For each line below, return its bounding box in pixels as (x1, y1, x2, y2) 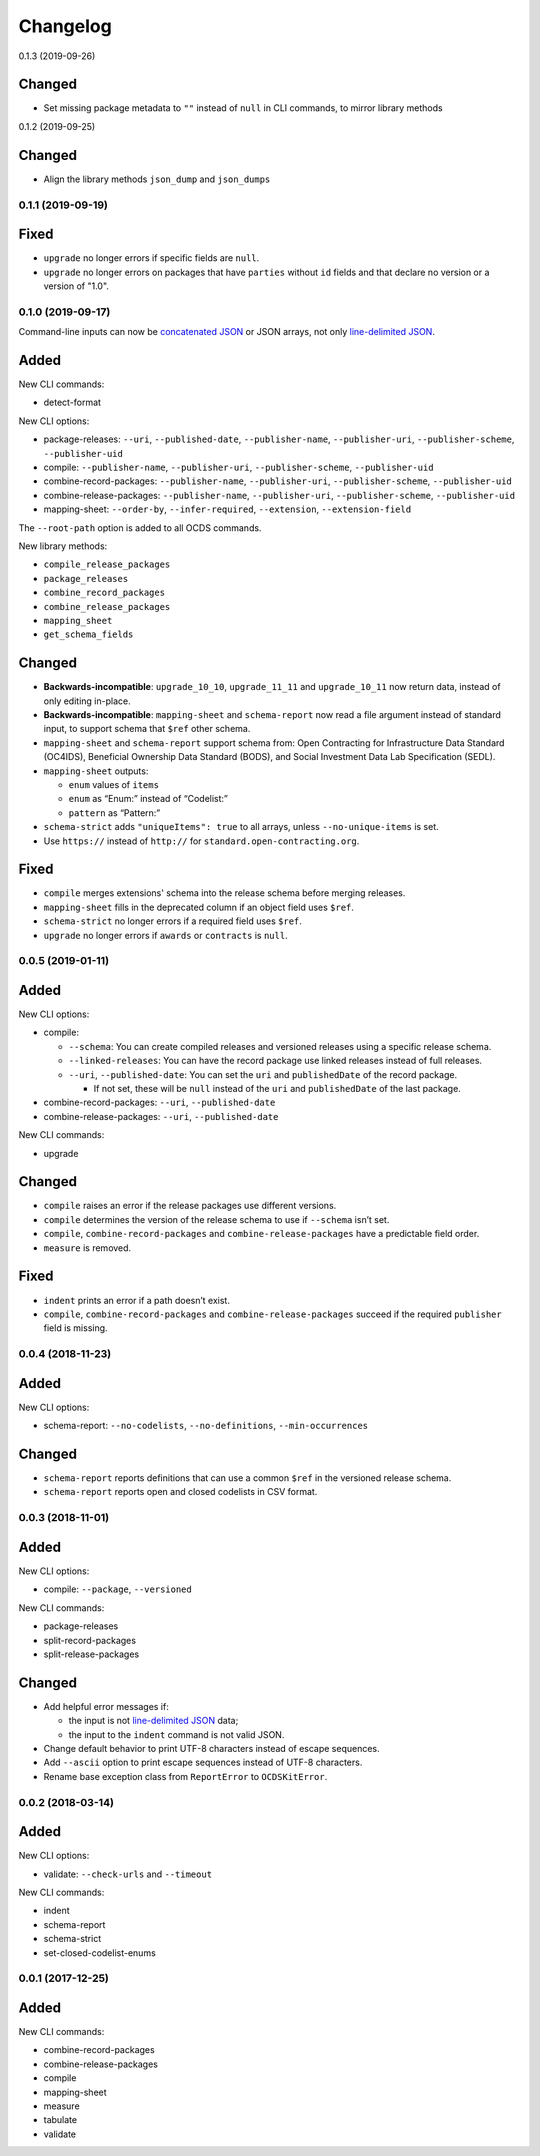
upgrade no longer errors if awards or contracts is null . (43, 929, 289, 941)
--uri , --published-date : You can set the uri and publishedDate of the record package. (68, 1068, 458, 1080)
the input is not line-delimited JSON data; (68, 1715, 239, 1727)
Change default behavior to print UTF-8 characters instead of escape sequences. (43, 1742, 380, 1754)
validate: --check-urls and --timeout (43, 1868, 213, 1880)
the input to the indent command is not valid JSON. (68, 1728, 285, 1740)
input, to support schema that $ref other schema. (43, 723, 251, 735)
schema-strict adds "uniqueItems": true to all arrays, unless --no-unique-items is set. (43, 821, 439, 833)
